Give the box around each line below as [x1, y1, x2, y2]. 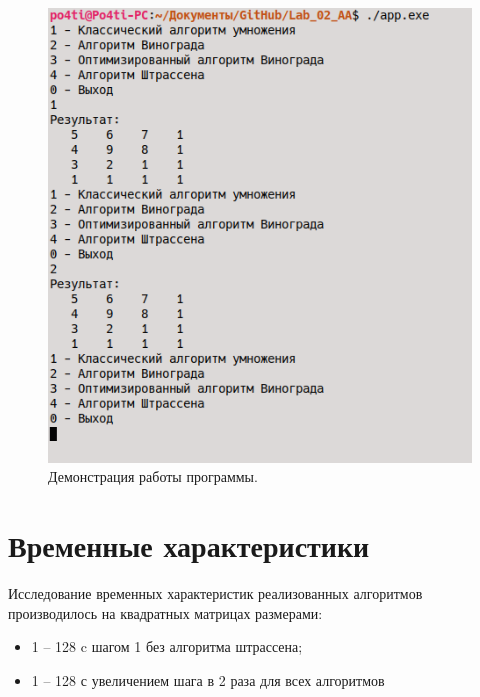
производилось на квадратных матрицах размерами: [8, 602, 323, 623]
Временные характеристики [8, 525, 370, 566]
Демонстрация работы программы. [48, 466, 258, 487]
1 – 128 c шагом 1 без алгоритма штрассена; [31, 636, 303, 657]
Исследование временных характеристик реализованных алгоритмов [8, 583, 423, 604]
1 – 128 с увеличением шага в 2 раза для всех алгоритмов [31, 669, 385, 690]
